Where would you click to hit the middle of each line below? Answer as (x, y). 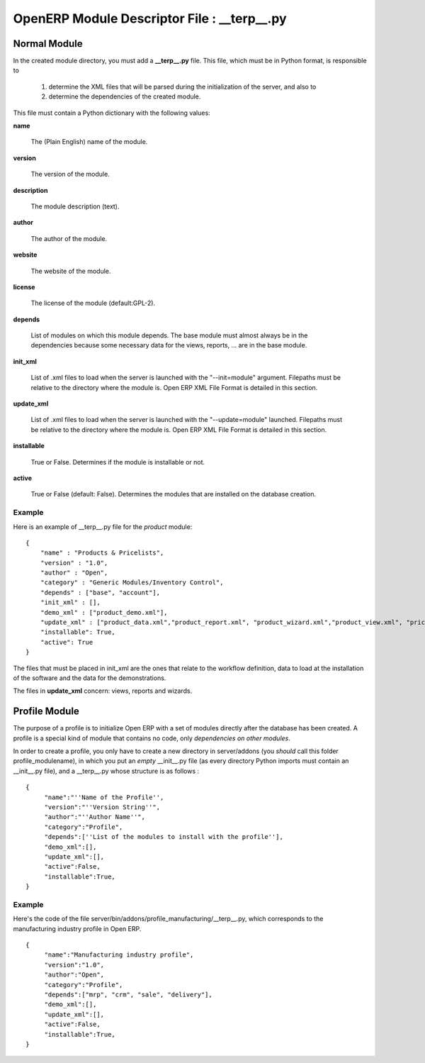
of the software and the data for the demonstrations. (90, 678)
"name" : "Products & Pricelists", (102, 553)
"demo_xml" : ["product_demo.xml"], (104, 612)
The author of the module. (69, 238)
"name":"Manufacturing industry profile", (119, 955)
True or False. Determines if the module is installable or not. (118, 462)
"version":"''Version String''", (102, 807)
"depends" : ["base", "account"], (100, 592)
